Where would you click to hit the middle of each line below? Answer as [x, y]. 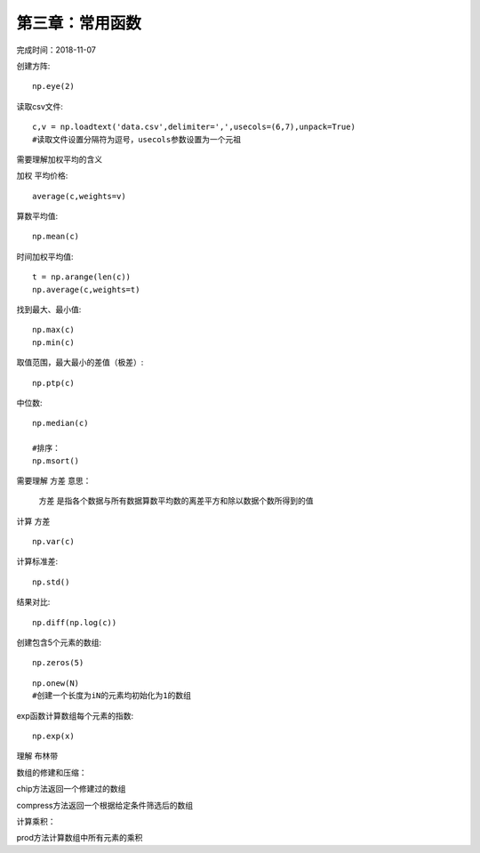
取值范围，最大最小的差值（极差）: [80, 362]
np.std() [51, 582]
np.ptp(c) [53, 383]
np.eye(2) [53, 86]
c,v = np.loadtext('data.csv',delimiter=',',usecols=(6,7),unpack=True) [194, 127]
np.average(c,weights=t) [86, 290]
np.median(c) [60, 423]
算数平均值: [37, 216]
